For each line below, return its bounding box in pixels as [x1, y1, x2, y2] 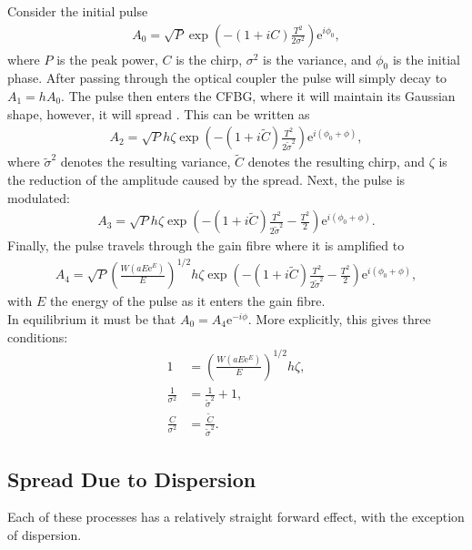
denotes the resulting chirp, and [247, 152, 425, 171]
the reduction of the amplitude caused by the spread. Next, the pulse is [7, 170, 406, 189]
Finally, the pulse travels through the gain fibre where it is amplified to [7, 236, 405, 255]
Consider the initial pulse [7, 2, 148, 20]
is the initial [392, 49, 460, 68]
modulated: [7, 188, 70, 207]
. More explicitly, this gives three [247, 309, 431, 328]
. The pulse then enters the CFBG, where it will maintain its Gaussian [61, 87, 456, 106]
